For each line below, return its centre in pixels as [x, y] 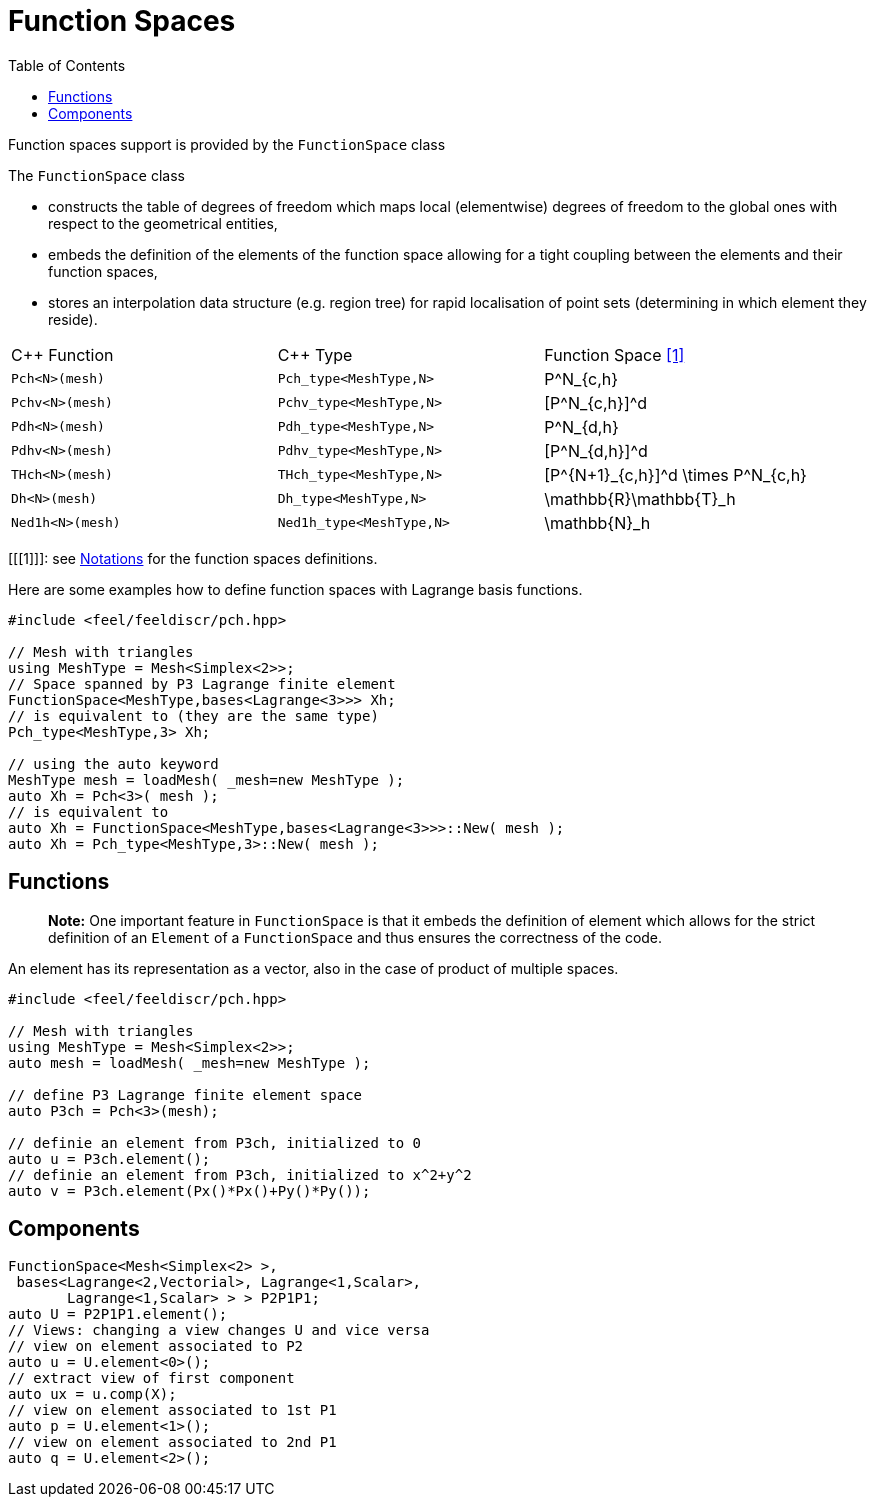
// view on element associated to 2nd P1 [172, 1442]
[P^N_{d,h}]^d [596, 450]
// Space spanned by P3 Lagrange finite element [202, 683]
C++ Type [315, 354]
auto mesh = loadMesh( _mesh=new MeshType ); [189, 1062]
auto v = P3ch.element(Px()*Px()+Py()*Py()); [189, 1190]
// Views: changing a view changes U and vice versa [219, 1330]
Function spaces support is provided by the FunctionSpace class [227, 144]
